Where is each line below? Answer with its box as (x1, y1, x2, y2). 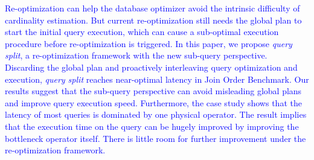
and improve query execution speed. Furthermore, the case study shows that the (5, 96, 302, 109)
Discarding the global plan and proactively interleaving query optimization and (5, 60, 298, 73)
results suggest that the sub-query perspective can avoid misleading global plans (5, 85, 302, 97)
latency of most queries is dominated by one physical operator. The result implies (5, 108, 307, 121)
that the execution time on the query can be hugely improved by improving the (5, 120, 299, 132)
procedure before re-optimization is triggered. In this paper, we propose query (5, 37, 292, 50)
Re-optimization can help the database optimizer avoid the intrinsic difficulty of (5, 2, 300, 14)
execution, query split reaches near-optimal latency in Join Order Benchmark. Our (5, 72, 309, 85)
